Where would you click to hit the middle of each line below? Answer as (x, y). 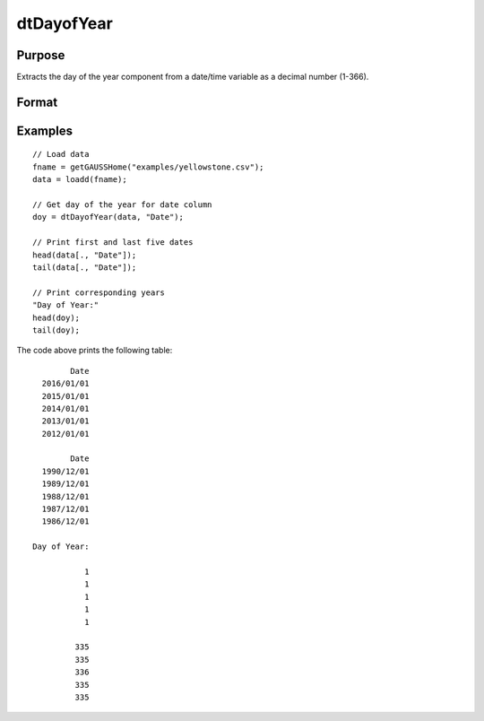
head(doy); (56, 317)
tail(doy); (56, 330)
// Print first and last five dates (113, 243)
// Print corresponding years (99, 292)
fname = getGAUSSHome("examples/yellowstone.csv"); (148, 167)
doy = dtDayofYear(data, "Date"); (108, 217)
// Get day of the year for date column (122, 205)
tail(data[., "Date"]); (85, 268)
